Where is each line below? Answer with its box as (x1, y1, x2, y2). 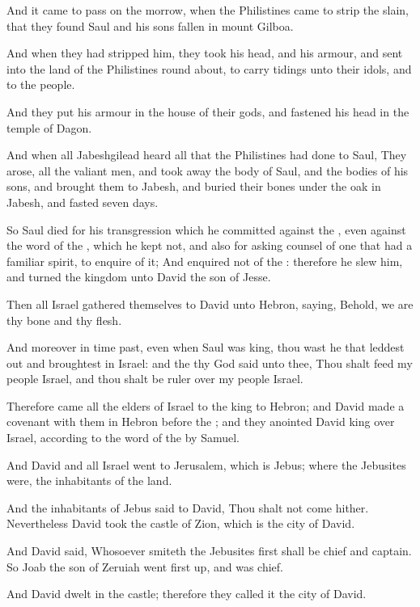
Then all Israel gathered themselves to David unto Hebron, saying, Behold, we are (6, 295, 414, 312)
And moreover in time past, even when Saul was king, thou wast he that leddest (6, 339, 405, 356)
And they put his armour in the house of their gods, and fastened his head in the (6, 103, 409, 120)
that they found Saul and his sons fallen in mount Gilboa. (6, 17, 294, 34)
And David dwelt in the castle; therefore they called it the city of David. (6, 585, 367, 602)
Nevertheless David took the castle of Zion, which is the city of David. (6, 515, 355, 532)
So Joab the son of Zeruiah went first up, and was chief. (6, 558, 283, 575)
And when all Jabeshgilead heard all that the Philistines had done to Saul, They (6, 146, 407, 163)
